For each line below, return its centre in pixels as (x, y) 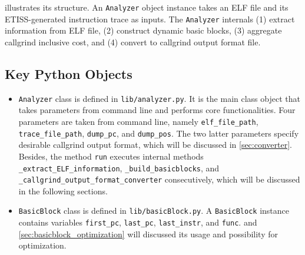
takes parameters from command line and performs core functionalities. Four (157, 110)
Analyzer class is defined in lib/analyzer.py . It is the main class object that (159, 98)
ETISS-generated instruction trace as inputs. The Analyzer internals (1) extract (150, 19)
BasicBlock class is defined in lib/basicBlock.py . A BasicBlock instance (154, 211)
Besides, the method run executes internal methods (111, 156)
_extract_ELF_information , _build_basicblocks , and (119, 168)
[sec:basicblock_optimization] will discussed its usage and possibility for (148, 234)
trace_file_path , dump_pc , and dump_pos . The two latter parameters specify (159, 133)
